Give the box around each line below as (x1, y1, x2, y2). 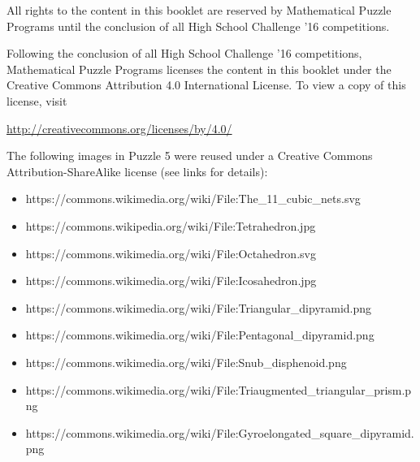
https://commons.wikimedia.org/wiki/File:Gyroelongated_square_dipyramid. (25, 424, 414, 441)
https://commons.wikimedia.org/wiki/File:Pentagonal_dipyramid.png (25, 326, 375, 343)
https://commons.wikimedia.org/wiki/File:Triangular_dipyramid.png (25, 299, 372, 316)
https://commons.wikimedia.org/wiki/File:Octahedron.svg (25, 244, 316, 261)
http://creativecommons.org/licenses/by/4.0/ (6, 119, 232, 136)
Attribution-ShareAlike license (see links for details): (6, 162, 268, 179)
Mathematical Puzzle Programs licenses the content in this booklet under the (6, 60, 392, 77)
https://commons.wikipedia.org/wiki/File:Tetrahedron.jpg (25, 217, 316, 234)
